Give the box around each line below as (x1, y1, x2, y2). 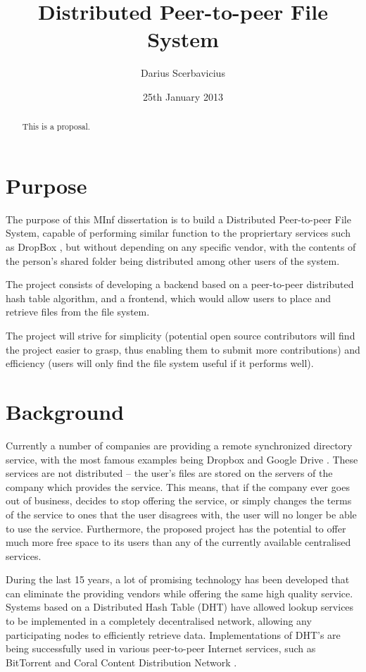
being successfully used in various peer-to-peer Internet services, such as (6, 641, 316, 656)
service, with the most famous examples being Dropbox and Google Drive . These (6, 452, 358, 466)
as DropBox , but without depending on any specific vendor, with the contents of (6, 239, 356, 254)
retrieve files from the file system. (6, 304, 150, 319)
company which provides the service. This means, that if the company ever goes (6, 479, 350, 494)
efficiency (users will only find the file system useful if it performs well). (6, 356, 314, 371)
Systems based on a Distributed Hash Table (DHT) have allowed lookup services (6, 599, 354, 614)
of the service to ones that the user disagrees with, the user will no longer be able (6, 506, 357, 521)
